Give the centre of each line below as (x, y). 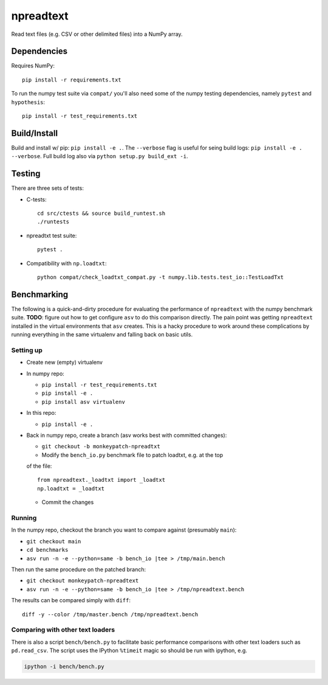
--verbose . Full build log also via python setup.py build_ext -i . (100, 156)
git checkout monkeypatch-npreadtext (83, 581)
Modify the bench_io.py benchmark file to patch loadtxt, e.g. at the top (132, 455)
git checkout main (54, 541)
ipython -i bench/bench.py (64, 667)
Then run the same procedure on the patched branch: (78, 569)
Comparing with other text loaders (63, 630)
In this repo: (41, 413)
